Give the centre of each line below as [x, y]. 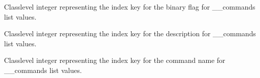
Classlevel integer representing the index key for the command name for [115, 60]
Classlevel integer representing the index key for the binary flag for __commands [130, 7]
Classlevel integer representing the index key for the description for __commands [130, 33]
